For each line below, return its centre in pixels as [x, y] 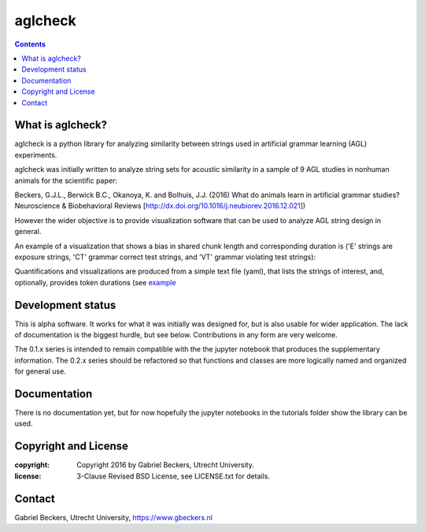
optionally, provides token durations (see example [95, 282]
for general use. [40, 371]
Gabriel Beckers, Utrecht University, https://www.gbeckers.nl [113, 517]
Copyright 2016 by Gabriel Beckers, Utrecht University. [166, 465]
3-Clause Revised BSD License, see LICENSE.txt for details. [174, 476]
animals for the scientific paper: [66, 180]
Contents [30, 44]
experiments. [36, 154]
